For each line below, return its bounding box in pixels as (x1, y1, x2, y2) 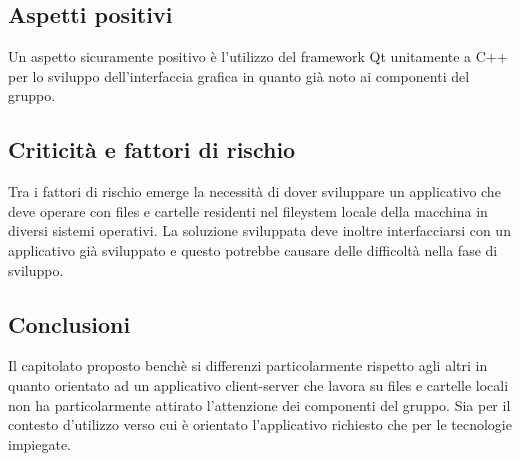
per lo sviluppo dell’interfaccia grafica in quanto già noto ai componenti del (8, 65, 470, 86)
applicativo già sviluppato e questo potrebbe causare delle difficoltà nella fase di (8, 239, 498, 260)
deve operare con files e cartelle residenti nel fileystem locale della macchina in (8, 200, 488, 221)
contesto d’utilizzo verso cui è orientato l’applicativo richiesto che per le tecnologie (8, 414, 512, 435)
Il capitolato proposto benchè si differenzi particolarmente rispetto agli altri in (8, 355, 488, 376)
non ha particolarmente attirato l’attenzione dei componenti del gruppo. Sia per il (8, 394, 511, 415)
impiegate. (8, 433, 71, 454)
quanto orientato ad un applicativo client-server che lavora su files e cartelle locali (8, 374, 509, 395)
